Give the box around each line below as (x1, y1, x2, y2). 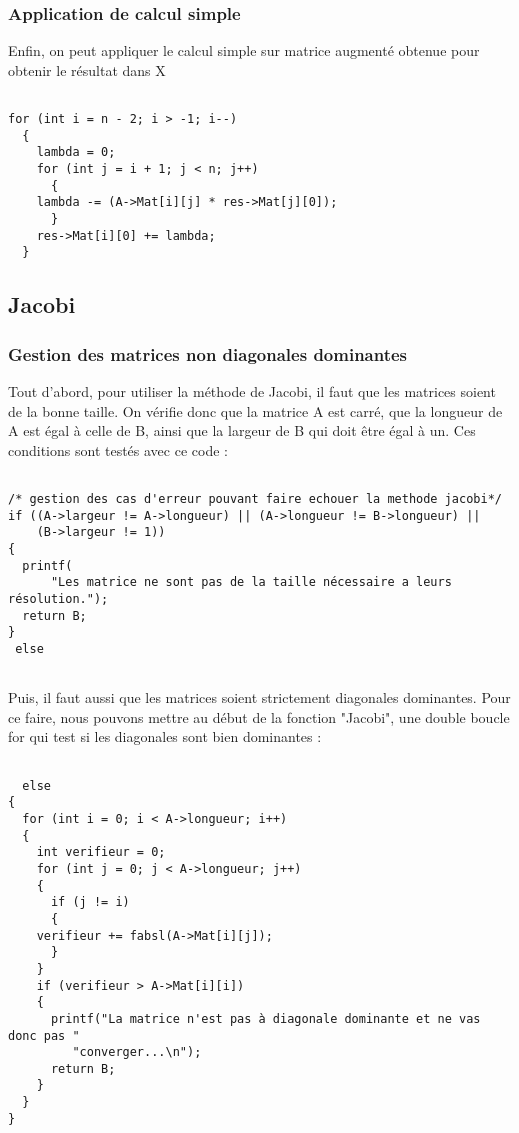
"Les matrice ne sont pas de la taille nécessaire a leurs (50, 575, 452, 590)
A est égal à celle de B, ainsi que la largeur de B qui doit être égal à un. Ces (8, 420, 476, 441)
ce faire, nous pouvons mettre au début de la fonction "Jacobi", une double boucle (8, 706, 510, 727)
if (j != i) (50, 895, 130, 910)
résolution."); (8, 591, 109, 606)
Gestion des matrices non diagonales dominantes (8, 341, 408, 366)
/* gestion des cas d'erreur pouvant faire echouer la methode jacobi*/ (8, 492, 502, 506)
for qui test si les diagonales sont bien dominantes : (8, 726, 322, 747)
